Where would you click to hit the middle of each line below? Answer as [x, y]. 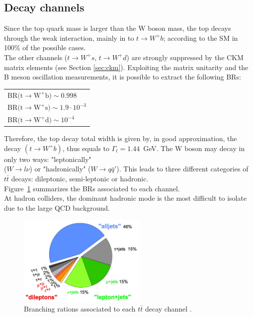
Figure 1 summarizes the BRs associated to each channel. [92, 188]
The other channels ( [36, 57]
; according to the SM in [201, 38]
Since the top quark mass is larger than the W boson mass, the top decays [118, 28]
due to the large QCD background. [57, 207]
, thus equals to [86, 148]
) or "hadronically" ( [60, 169]
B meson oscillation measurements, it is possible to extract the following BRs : [123, 77]
